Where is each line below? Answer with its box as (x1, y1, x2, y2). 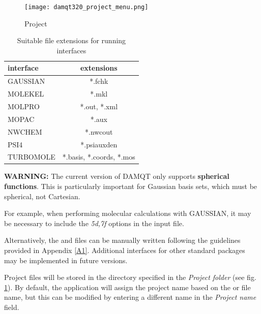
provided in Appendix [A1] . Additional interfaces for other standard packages (4, 245, 245, 255)
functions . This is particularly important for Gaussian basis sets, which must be (4, 181, 257, 192)
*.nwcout (85, 126, 113, 137)
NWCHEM (8, 126, 42, 137)
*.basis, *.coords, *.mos (62, 151, 135, 162)
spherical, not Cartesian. (4, 191, 80, 201)
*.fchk (90, 76, 108, 86)
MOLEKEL (8, 88, 44, 99)
